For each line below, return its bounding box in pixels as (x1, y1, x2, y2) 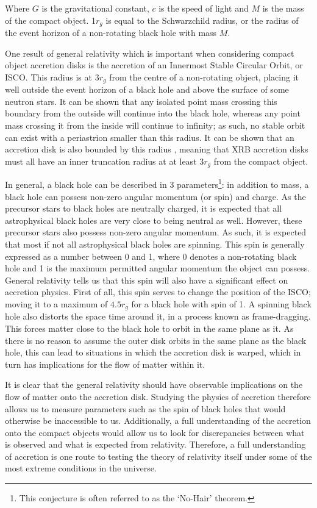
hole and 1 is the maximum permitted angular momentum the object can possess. (5, 262, 310, 274)
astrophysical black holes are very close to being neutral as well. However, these (5, 213, 302, 226)
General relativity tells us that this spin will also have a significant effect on (5, 273, 288, 286)
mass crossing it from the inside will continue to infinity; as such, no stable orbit (5, 119, 305, 132)
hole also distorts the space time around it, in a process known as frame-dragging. (5, 310, 311, 323)
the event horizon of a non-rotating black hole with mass (5, 26, 217, 39)
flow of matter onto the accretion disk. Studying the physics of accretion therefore (5, 390, 311, 402)
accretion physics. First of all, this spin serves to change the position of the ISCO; (5, 285, 311, 298)
